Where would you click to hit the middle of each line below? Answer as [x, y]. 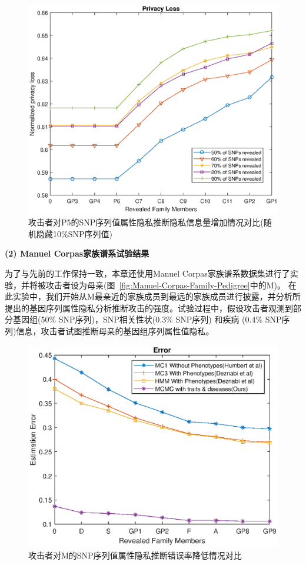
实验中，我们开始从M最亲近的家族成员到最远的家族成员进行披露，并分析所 [157, 296]
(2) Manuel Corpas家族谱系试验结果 [77, 253]
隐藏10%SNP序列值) [74, 233]
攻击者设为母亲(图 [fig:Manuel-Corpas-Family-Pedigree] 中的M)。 [165, 285]
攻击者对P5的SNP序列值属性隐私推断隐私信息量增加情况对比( [146, 222]
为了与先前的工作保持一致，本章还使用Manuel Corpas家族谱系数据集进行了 [147, 273]
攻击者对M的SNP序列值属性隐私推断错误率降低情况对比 [135, 555]
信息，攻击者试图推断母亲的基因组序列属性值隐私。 [115, 330]
